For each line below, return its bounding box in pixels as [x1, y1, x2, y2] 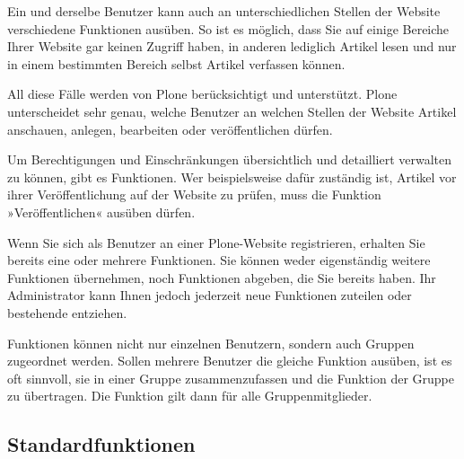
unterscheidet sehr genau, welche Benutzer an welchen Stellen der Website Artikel [7, 102, 457, 120]
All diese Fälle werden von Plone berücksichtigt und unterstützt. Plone [7, 84, 398, 103]
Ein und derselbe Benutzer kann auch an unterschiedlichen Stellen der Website [7, 2, 441, 20]
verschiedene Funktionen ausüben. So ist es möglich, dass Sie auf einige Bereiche [7, 19, 450, 38]
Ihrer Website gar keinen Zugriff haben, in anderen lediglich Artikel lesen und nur [7, 37, 457, 56]
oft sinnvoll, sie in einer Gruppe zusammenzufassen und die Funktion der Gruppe [7, 368, 454, 387]
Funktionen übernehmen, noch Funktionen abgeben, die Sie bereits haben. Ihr [7, 268, 436, 287]
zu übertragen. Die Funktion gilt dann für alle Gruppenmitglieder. [7, 386, 372, 405]
